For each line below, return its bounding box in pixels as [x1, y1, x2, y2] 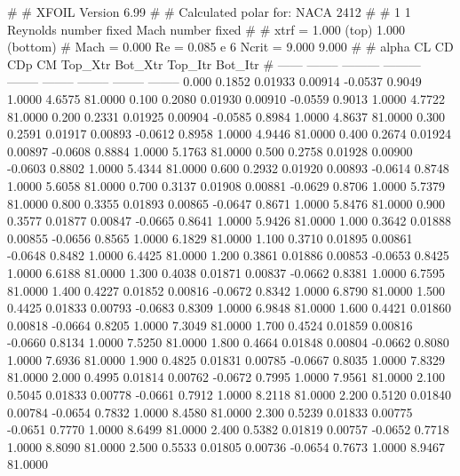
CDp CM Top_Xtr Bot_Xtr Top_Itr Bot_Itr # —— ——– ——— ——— [7, 54, 421, 73]
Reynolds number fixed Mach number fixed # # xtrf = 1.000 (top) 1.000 [7, 20, 406, 38]
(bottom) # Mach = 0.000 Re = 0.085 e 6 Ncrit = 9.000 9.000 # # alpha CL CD [7, 37, 454, 56]
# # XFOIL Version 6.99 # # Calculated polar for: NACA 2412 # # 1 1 [7, 3, 411, 20]
